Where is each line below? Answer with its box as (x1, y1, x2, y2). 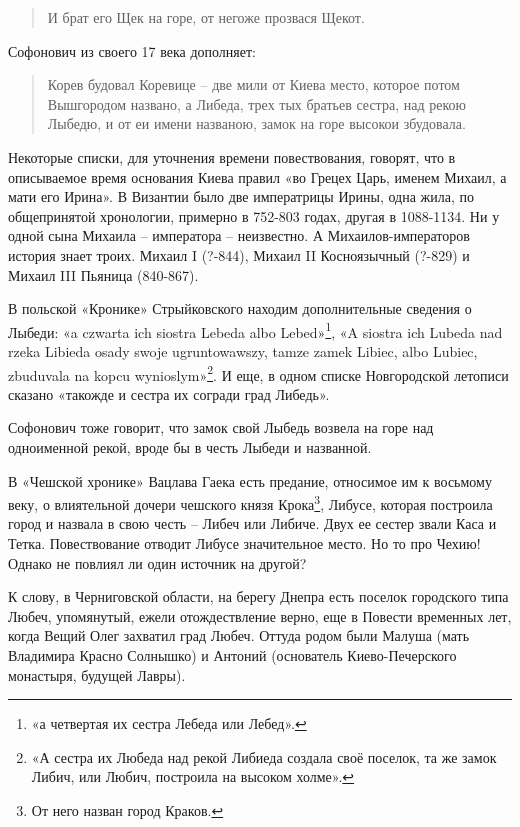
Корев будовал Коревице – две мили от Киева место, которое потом (47, 74, 460, 95)
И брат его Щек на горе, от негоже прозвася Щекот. (47, 7, 365, 27)
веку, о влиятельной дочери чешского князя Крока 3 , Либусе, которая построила (8, 491, 493, 514)
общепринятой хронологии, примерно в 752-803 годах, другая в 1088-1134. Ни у (8, 205, 500, 226)
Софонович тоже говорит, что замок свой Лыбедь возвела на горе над (8, 417, 434, 438)
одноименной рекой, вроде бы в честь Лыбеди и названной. (8, 437, 372, 457)
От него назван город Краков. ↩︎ (31, 799, 224, 820)
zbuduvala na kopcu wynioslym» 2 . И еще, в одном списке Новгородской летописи (8, 361, 509, 385)
